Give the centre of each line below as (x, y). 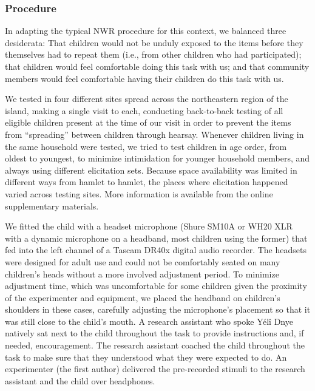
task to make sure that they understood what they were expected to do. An (146, 357)
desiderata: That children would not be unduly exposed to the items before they (154, 42)
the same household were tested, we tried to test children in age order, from (146, 146)
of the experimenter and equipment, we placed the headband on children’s (143, 297)
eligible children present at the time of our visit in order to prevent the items (148, 122)
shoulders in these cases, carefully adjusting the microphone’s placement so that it (158, 309)
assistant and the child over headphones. (80, 380)
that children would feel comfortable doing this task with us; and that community (157, 66)
